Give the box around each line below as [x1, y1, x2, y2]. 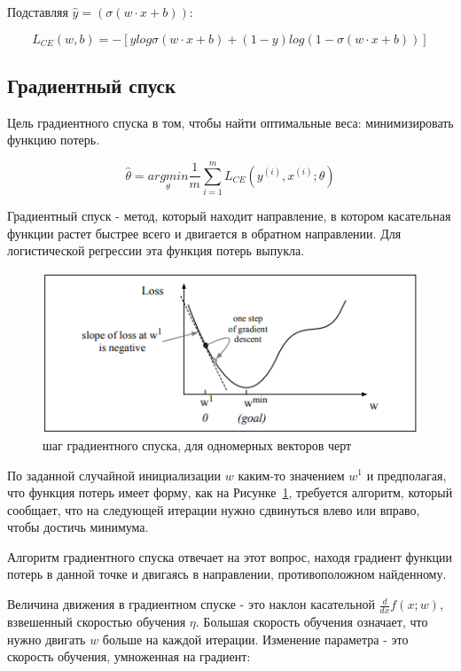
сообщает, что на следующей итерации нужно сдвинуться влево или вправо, [7, 500, 420, 519]
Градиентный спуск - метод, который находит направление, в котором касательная [7, 207, 451, 225]
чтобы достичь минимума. [7, 518, 149, 536]
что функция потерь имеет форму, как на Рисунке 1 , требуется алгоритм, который [7, 483, 453, 502]
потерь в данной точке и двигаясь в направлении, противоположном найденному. [7, 565, 447, 583]
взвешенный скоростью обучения [7, 612, 186, 630]
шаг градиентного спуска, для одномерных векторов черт [43, 435, 352, 454]
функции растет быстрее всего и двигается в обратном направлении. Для [7, 223, 402, 242]
